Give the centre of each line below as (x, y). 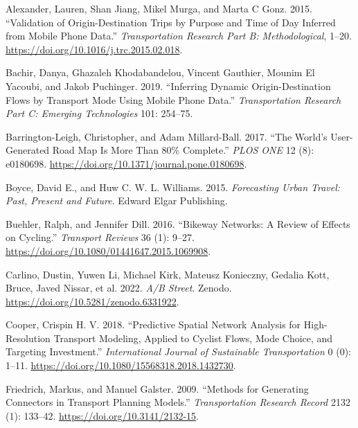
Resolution (28, 338)
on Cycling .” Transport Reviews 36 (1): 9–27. (100, 237)
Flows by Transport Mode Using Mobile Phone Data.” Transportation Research (173, 99)
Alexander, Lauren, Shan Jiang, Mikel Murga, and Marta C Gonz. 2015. (159, 8)
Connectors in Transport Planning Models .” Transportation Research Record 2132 (178, 402)
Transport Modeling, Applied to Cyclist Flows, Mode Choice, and (193, 338)
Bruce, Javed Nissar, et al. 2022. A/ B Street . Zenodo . (119, 288)
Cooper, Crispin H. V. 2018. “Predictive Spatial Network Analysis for (153, 324)
